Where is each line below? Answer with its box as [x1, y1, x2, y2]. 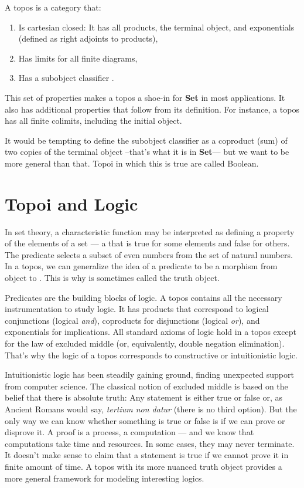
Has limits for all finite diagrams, [18, 52, 138, 64]
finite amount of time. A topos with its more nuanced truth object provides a [5, 460, 282, 472]
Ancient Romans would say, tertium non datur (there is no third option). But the [5, 402, 297, 415]
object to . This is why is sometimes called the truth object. [5, 272, 220, 284]
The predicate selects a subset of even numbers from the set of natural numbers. [5, 248, 293, 260]
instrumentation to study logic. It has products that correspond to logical [5, 303, 269, 315]
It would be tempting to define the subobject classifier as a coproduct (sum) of [5, 134, 288, 146]
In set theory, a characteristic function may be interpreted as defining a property [5, 225, 295, 238]
